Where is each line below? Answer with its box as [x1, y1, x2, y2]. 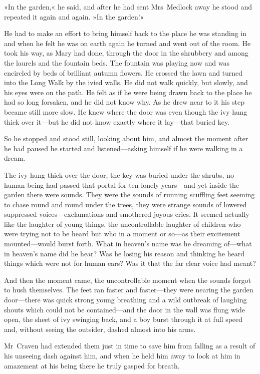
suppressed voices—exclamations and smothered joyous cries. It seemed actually [4, 209, 249, 219]
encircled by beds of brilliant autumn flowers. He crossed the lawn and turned [4, 67, 243, 78]
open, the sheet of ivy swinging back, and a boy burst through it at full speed [4, 314, 243, 324]
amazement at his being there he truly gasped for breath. [4, 360, 180, 370]
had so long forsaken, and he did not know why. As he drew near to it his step [4, 97, 245, 107]
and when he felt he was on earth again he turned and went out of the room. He [4, 38, 251, 48]
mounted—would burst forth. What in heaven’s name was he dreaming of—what [4, 238, 252, 249]
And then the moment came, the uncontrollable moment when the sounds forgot [4, 274, 251, 285]
